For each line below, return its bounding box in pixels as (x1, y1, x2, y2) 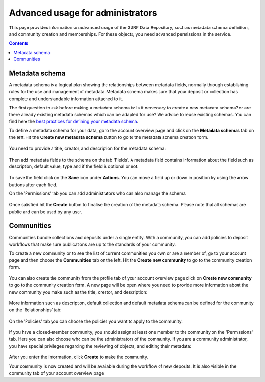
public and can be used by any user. (9, 209, 83, 215)
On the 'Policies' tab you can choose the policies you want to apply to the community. (9, 318, 183, 324)
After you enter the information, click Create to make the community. (9, 354, 148, 360)
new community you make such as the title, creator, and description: (9, 289, 148, 295)
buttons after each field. (9, 182, 58, 188)
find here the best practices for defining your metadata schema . (9, 118, 139, 124)
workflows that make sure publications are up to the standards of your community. (9, 241, 176, 247)
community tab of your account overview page (9, 370, 104, 376)
